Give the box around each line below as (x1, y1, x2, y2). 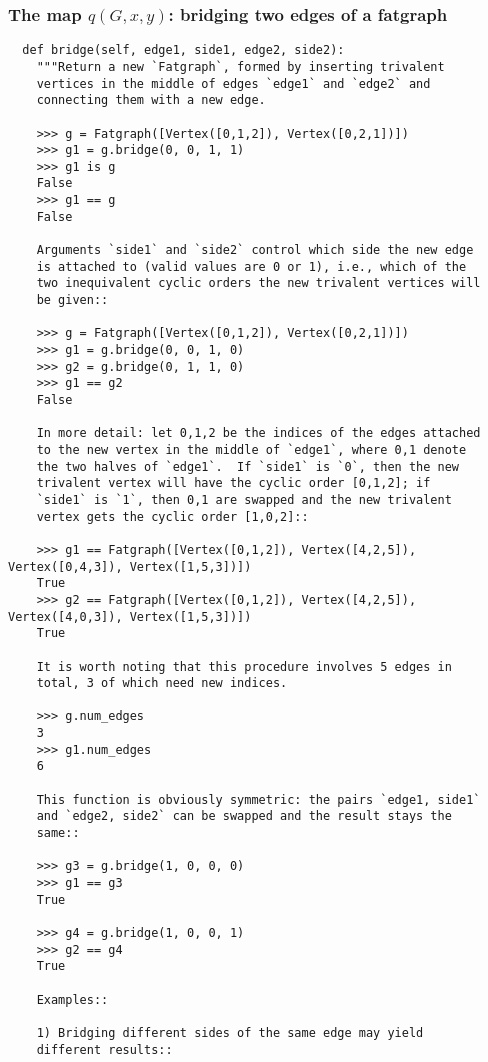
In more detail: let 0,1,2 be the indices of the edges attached (36, 426, 481, 441)
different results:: (36, 1042, 173, 1057)
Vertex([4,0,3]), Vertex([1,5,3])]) (8, 609, 252, 624)
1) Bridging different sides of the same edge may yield (36, 1025, 424, 1040)
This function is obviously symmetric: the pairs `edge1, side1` (36, 792, 481, 807)
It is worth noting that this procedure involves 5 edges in (36, 659, 452, 674)
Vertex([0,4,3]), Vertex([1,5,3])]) (8, 559, 252, 574)
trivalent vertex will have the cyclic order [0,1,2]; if (36, 476, 431, 491)
